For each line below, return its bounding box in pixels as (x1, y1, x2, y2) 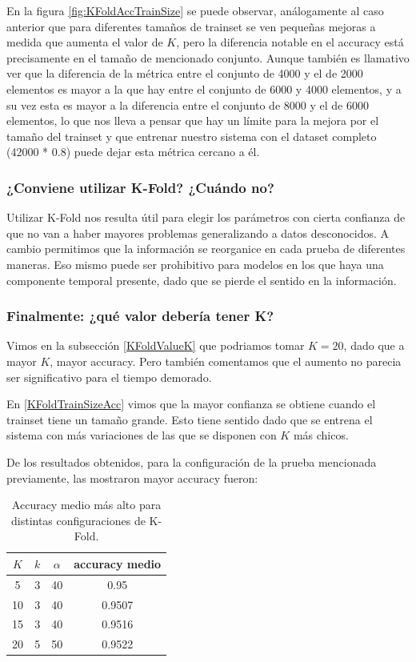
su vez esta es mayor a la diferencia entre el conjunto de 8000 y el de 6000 (6, 96, 369, 113)
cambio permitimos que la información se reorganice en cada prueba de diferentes (6, 240, 406, 257)
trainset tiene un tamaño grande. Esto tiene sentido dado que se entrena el (6, 411, 373, 427)
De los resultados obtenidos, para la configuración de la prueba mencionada (6, 453, 377, 470)
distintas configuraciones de (11, 512, 146, 528)
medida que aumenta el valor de (6, 34, 163, 50)
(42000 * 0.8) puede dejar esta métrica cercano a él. (6, 143, 260, 160)
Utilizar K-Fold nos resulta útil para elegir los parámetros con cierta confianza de (6, 209, 406, 226)
